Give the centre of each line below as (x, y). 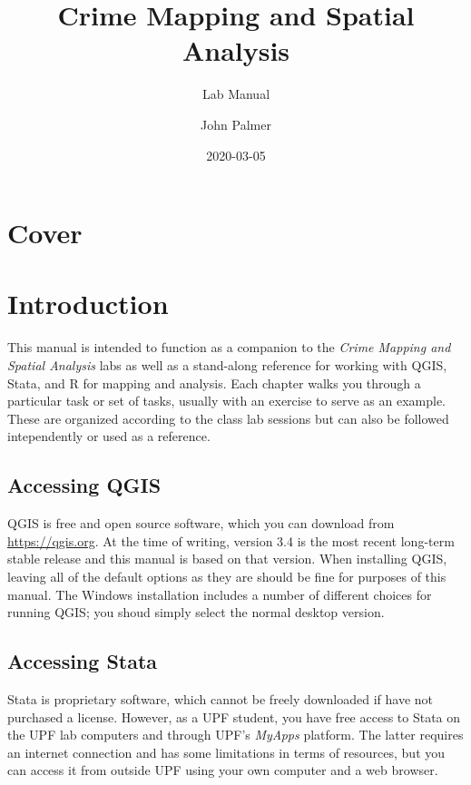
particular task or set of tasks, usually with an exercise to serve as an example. (226, 401)
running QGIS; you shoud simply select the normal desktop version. (196, 612)
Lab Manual (236, 94)
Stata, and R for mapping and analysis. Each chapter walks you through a (214, 383)
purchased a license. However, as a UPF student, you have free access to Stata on (234, 716)
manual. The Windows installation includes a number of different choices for (220, 594)
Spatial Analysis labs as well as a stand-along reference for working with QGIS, (227, 365)
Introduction (88, 304)
